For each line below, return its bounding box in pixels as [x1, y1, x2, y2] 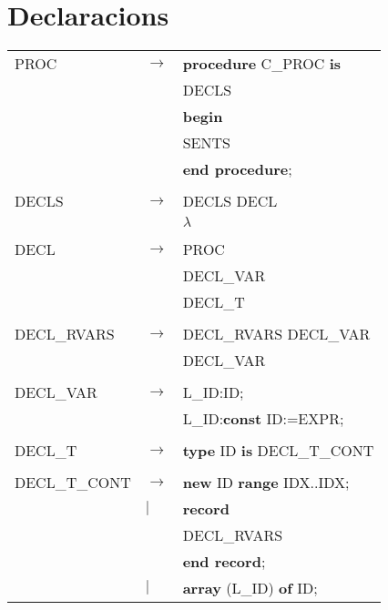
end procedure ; [182, 158, 292, 180]
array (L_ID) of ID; [182, 577, 318, 599]
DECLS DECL [182, 190, 278, 212]
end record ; [182, 551, 266, 573]
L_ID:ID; [182, 381, 244, 403]
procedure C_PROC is [182, 53, 342, 75]
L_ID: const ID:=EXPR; [182, 408, 344, 430]
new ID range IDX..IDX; [182, 472, 350, 493]
